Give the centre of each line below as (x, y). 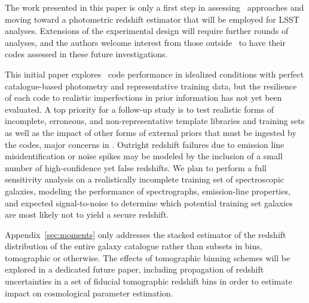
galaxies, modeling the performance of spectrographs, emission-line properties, (148, 191)
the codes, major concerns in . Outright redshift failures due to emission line (145, 144)
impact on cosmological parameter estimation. (89, 293)
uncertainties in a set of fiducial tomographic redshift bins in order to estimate (149, 281)
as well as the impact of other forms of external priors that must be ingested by (151, 132)
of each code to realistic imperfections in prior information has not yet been (143, 98)
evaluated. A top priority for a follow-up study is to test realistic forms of (140, 109)
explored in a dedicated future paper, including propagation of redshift (134, 269)
